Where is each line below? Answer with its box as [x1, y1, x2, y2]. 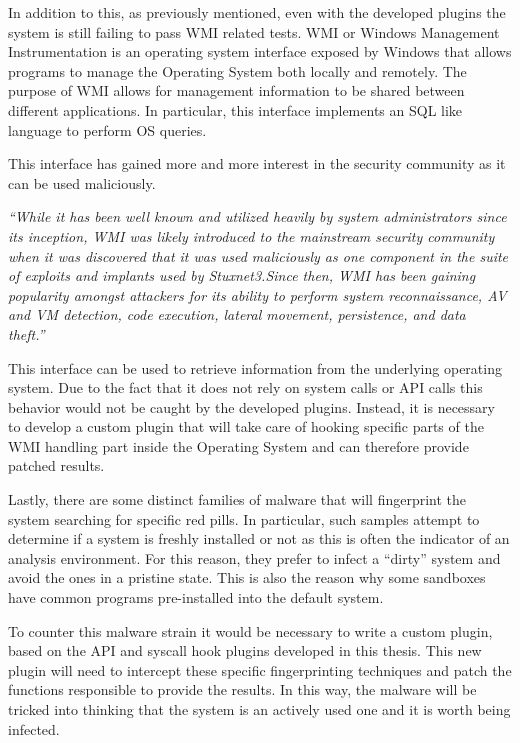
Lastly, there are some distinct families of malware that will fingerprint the [8, 489, 467, 510]
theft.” [8, 323, 45, 344]
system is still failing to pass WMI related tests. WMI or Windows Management [8, 21, 500, 42]
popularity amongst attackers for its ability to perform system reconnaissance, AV [8, 284, 507, 305]
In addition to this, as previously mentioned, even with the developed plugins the [8, 2, 506, 22]
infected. [8, 718, 60, 739]
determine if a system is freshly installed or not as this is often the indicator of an [8, 528, 510, 549]
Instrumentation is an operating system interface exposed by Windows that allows [8, 41, 512, 62]
